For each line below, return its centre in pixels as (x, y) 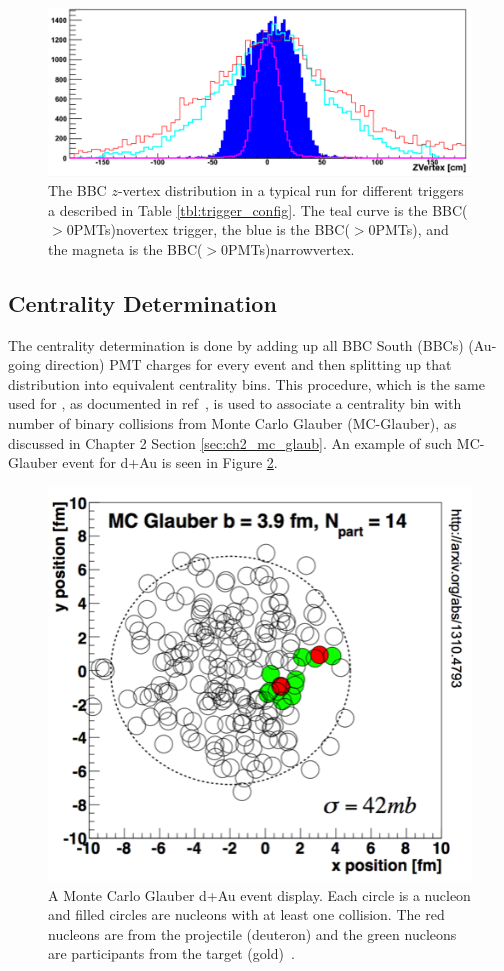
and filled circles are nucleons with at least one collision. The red (246, 914)
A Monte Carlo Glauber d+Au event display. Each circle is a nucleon (259, 894)
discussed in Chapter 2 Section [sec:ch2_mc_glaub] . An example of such (230, 442)
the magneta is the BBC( (125, 248)
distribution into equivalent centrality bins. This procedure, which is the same (246, 383)
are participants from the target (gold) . (171, 953)
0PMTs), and (408, 229)
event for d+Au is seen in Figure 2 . (170, 462)
